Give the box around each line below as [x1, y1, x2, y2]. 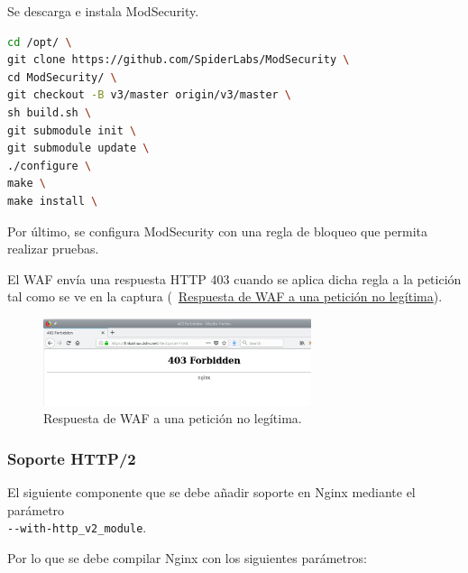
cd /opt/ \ [7, 35, 72, 49]
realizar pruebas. [7, 239, 99, 258]
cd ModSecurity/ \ [7, 70, 117, 84]
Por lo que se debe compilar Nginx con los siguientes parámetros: [7, 548, 367, 567]
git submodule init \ [7, 124, 137, 137]
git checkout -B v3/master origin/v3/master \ [7, 88, 292, 102]
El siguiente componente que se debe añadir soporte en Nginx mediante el [7, 483, 416, 502]
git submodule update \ [7, 142, 150, 155]
